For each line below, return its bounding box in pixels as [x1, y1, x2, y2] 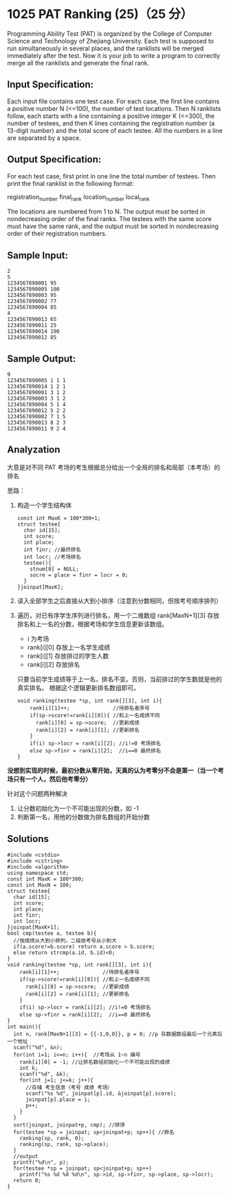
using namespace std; [7, 869, 69, 876]
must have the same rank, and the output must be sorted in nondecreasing [7, 222, 219, 231]
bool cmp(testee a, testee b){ [7, 929, 97, 937]
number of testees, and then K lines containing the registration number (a [7, 118, 215, 127]
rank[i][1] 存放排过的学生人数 [27, 652, 109, 660]
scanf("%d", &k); [19, 1071, 69, 1078]
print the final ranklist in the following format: [7, 179, 134, 187]
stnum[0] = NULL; [30, 566, 79, 573]
